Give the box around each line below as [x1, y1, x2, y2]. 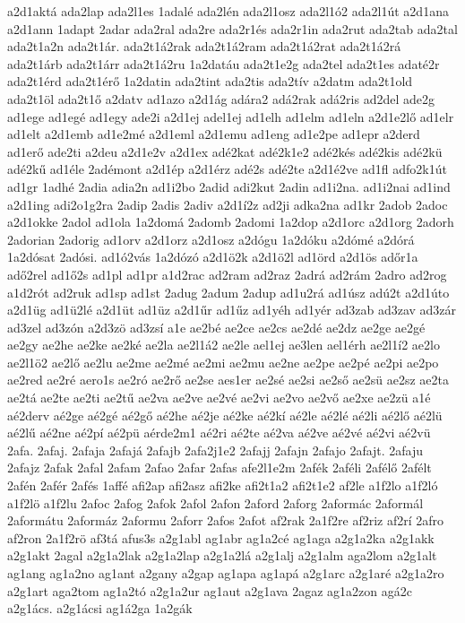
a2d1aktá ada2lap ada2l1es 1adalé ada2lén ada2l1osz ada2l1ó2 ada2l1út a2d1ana [7, 2, 449, 20]
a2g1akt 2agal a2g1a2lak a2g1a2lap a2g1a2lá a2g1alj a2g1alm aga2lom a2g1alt [7, 546, 437, 565]
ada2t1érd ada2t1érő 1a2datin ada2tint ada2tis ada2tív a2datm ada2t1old [7, 72, 413, 91]
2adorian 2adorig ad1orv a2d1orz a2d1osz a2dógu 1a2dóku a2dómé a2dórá [7, 229, 415, 248]
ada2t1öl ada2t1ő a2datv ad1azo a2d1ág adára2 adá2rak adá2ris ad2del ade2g [7, 89, 435, 108]
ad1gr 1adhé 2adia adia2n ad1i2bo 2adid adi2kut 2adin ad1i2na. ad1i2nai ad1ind [7, 177, 451, 195]
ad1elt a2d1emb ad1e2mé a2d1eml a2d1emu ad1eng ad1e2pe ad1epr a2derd [7, 125, 420, 143]
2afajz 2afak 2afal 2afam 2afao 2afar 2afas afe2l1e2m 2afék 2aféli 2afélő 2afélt [7, 458, 432, 477]
